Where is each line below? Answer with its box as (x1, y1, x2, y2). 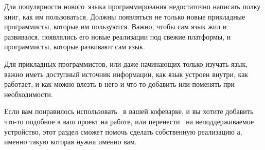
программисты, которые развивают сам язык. (4, 41, 145, 52)
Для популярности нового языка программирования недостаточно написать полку (4, 1, 261, 11)
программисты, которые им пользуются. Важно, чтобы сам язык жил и (4, 21, 227, 32)
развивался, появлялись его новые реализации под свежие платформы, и (4, 31, 231, 42)
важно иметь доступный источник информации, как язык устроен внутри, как (4, 68, 249, 79)
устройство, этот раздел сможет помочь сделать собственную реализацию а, (4, 126, 242, 137)
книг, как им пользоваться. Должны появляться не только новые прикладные (4, 11, 245, 22)
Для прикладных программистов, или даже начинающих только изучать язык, (4, 58, 248, 69)
